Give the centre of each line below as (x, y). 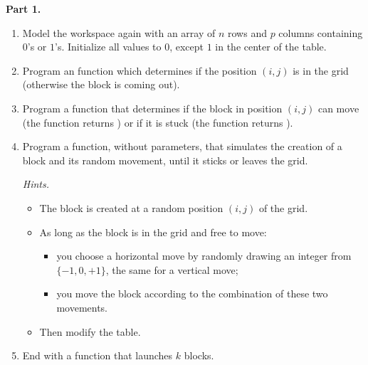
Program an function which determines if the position (140, 70)
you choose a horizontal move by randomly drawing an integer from (204, 256)
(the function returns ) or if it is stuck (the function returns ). (158, 122)
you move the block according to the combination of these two (192, 293)
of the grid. (283, 207)
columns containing (321, 32)
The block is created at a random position (131, 207)
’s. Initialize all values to (108, 47)
